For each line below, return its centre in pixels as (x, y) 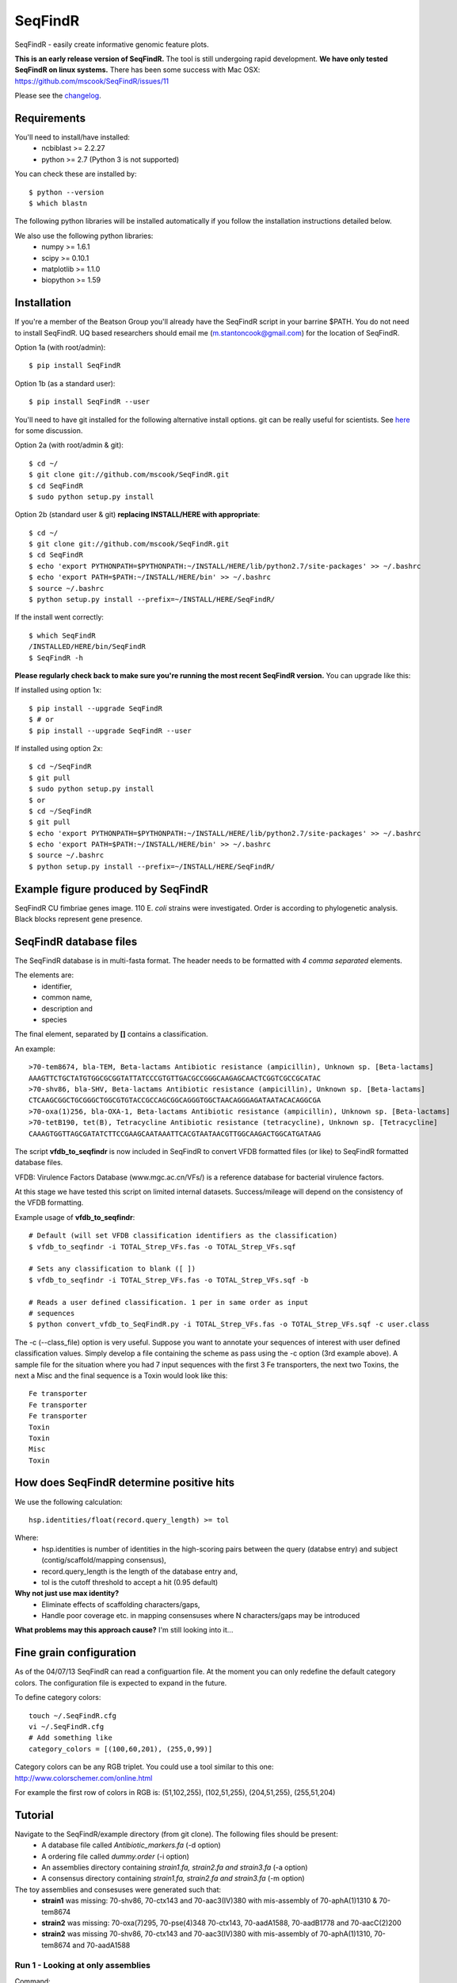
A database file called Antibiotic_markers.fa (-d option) (131, 1845)
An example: (35, 1049)
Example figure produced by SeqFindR (112, 889)
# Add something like (70, 1738)
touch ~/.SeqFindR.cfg (73, 1716)
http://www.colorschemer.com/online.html (84, 1778)
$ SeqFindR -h (56, 658)
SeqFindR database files (76, 941)
